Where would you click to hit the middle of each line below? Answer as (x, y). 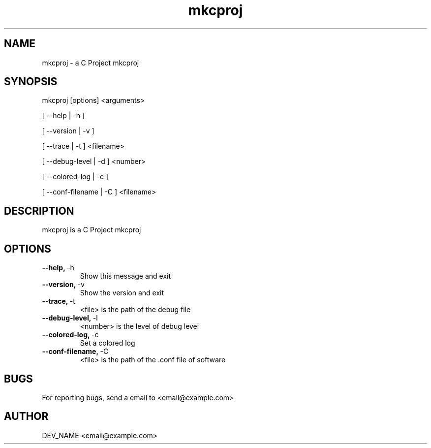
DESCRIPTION (39, 211)
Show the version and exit (122, 293)
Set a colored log (108, 343)
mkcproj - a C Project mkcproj (91, 63)
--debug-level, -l (70, 318)
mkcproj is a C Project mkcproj (92, 230)
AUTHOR (26, 416)
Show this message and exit (125, 276)
